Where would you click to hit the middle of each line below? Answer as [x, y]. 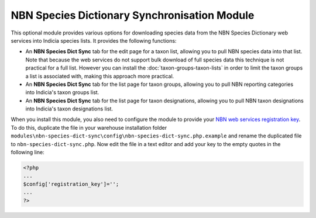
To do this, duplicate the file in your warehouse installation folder [89, 127]
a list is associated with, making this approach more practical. [100, 76]
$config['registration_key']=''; [71, 184]
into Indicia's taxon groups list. [62, 92]
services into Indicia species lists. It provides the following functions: [94, 40]
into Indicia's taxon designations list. [69, 109]
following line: [28, 153]
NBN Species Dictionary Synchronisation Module [133, 15]
